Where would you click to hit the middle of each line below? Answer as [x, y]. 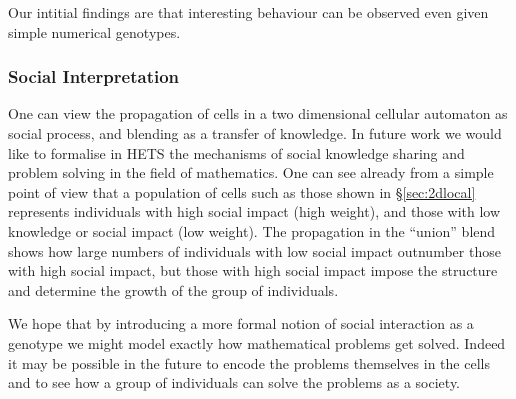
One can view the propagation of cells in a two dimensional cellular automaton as [258, 113]
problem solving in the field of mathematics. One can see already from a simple [251, 172]
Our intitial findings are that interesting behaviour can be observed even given [248, 12]
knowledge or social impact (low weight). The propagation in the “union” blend [252, 230]
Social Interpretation [94, 76]
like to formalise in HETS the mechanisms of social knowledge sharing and [236, 152]
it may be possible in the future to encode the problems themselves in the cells [249, 362]
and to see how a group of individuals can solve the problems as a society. [234, 382]
